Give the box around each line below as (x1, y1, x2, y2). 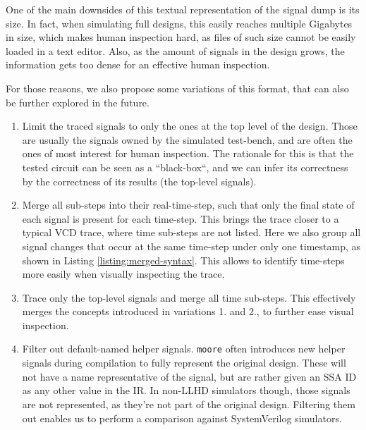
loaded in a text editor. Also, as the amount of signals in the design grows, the (6, 43, 345, 58)
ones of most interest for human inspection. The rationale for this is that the (22, 146, 354, 161)
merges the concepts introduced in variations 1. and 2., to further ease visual (22, 304, 354, 319)
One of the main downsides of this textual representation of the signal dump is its (6, 2, 360, 16)
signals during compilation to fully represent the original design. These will (22, 355, 346, 370)
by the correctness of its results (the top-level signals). (22, 173, 257, 188)
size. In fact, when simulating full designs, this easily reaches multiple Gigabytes (6, 16, 353, 30)
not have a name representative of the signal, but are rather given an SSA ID (22, 369, 357, 383)
